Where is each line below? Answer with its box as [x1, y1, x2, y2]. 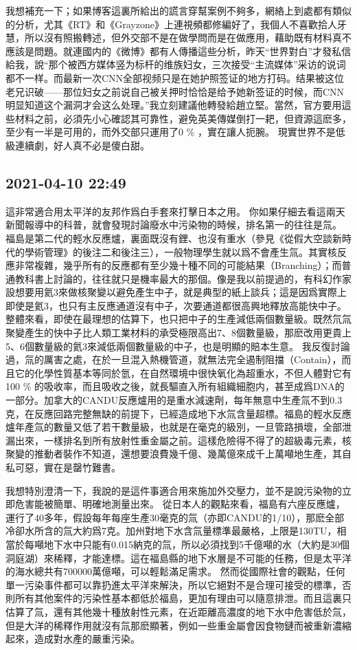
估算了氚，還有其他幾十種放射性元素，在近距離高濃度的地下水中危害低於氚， [5, 604, 352, 618]
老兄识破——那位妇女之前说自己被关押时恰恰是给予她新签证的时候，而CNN [5, 84, 345, 98]
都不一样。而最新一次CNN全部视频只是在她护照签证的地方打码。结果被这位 [5, 70, 345, 85]
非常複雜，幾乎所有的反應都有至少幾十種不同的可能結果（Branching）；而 [14, 258, 342, 272]
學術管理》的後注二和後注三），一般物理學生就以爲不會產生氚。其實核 [24, 244, 337, 259]
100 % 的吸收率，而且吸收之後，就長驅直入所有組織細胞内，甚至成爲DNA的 [5, 379, 345, 393]
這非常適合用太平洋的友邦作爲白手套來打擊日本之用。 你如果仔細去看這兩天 [5, 204, 345, 218]
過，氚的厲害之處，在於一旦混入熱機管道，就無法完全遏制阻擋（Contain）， [5, 352, 342, 367]
